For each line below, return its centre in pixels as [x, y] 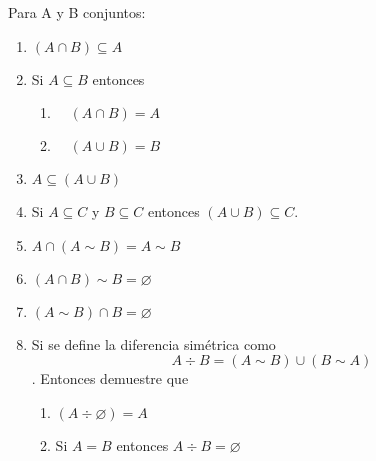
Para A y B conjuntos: [77, 12]
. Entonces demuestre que [110, 378]
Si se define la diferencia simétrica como [153, 343]
